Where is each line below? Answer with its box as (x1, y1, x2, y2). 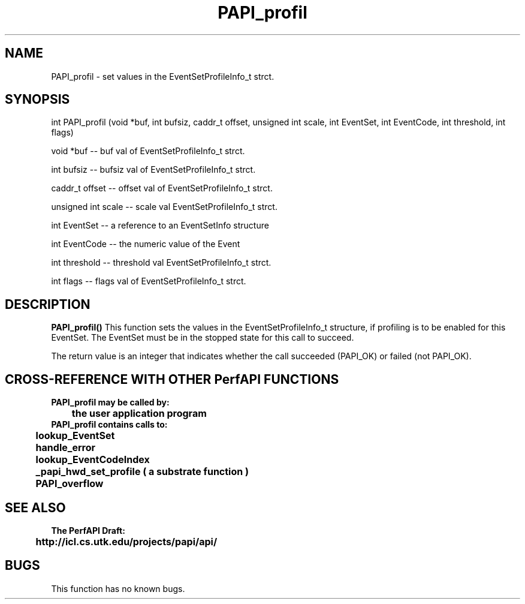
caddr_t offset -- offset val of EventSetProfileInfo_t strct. (51, 183, 273, 194)
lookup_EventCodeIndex (35, 453, 150, 466)
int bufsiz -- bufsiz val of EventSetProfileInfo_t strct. (51, 164, 256, 175)
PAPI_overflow (35, 477, 104, 490)
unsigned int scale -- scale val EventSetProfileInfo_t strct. (51, 202, 277, 212)
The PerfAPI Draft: (51, 525, 125, 536)
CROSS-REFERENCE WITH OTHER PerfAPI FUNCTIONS (5, 371, 339, 387)
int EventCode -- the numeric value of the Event (51, 239, 240, 250)
